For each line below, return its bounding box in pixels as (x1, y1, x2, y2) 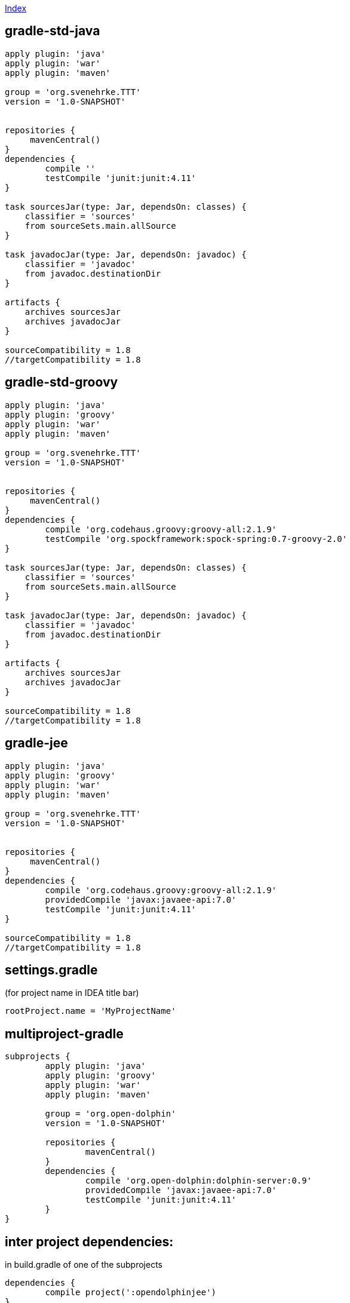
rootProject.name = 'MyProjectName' (5, 1006, 176, 1016)
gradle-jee (5, 735, 68, 751)
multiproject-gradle (5, 1026, 124, 1041)
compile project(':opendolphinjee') (45, 1287, 217, 1298)
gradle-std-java (5, 23, 100, 39)
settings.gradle (5, 962, 98, 977)
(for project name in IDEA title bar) (5, 988, 139, 998)
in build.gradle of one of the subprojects (5, 1259, 162, 1270)
